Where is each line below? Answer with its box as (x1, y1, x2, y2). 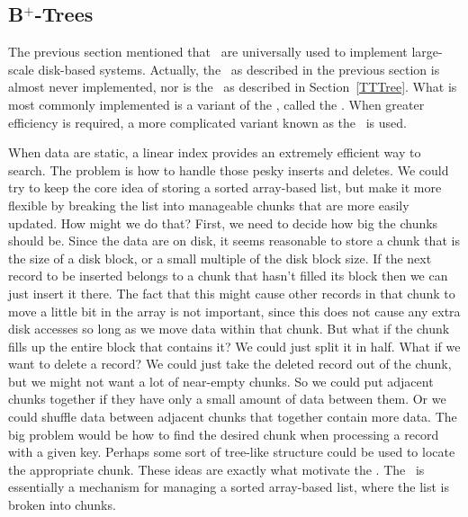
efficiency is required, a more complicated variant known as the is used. (8, 112, 407, 131)
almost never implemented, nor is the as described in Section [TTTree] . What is (8, 77, 457, 96)
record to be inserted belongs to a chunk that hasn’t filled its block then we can (8, 266, 448, 285)
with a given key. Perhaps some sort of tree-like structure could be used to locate (8, 442, 455, 461)
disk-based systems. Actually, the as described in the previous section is (38, 59, 440, 78)
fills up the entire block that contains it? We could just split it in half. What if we (8, 336, 461, 355)
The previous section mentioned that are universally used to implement (8, 42, 408, 61)
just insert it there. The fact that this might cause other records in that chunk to (8, 283, 455, 302)
